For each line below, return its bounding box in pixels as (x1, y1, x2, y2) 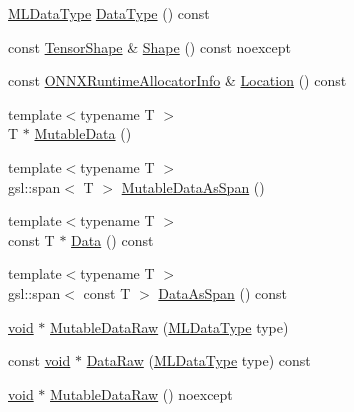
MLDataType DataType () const (8, 3, 210, 23)
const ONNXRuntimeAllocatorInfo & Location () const (8, 70, 347, 91)
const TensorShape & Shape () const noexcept (8, 36, 292, 57)
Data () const (71, 229, 154, 250)
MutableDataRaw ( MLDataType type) (50, 316, 289, 337)
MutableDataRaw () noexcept (50, 383, 233, 404)
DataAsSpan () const (158, 282, 288, 303)
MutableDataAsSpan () (121, 176, 265, 197)
